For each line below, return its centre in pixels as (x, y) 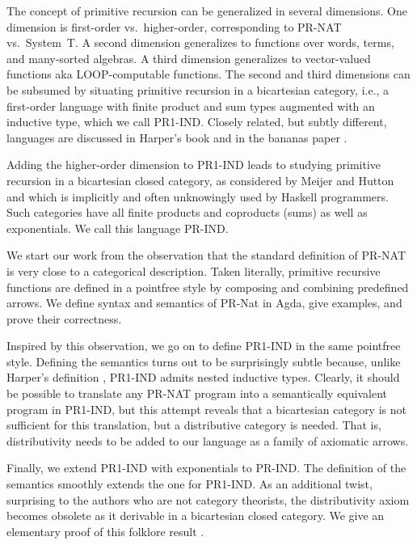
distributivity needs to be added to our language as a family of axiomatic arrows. (208, 440)
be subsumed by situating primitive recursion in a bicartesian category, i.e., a (198, 89)
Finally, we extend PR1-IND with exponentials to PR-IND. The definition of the (206, 468)
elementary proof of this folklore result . (105, 531)
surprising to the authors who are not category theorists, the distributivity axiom (208, 499)
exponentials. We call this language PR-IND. (118, 228)
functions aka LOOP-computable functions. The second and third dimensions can (208, 74)
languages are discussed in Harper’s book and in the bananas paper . (177, 137)
